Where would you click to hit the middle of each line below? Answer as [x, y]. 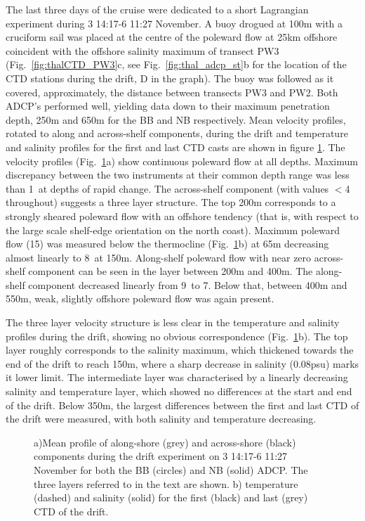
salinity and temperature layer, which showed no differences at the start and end [179, 391]
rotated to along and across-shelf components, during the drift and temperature [177, 133]
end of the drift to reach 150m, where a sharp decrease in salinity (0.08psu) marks [182, 363]
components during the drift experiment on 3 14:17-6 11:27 [161, 456]
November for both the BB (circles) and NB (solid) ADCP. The [171, 470]
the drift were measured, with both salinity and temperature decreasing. [161, 419]
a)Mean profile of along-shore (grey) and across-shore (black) [165, 442]
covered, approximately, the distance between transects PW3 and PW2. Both [172, 92]
